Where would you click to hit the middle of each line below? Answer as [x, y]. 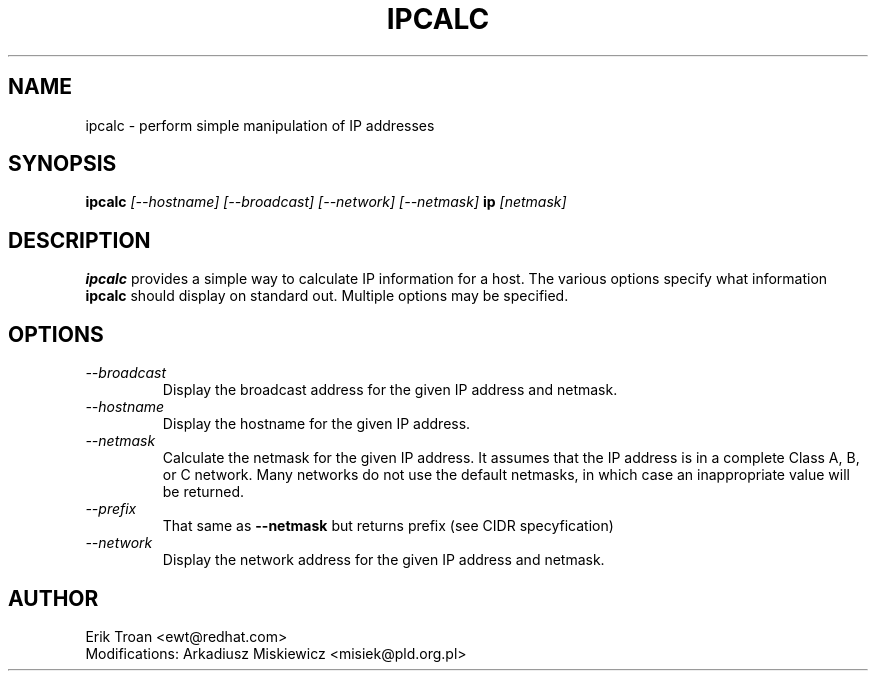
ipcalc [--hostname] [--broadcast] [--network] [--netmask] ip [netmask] [326, 202]
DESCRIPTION [79, 240]
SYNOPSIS [62, 164]
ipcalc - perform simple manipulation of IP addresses [260, 125]
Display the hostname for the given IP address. [316, 424]
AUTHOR [53, 598]
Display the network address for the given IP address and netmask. [383, 560]
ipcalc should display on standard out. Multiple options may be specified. [327, 296]
